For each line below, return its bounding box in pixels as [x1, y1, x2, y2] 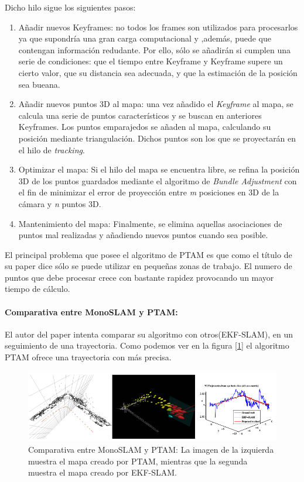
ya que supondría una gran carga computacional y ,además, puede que [18, 32, 271, 44]
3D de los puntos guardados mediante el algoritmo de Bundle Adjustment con [18, 174, 297, 187]
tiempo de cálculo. [5, 283, 70, 295]
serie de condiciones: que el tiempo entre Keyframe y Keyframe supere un [18, 55, 283, 67]
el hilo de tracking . [18, 143, 85, 156]
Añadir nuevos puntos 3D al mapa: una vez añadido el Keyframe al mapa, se [18, 98, 293, 110]
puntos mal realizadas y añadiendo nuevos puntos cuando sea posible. [18, 229, 268, 241]
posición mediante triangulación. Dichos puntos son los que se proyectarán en [18, 132, 296, 144]
